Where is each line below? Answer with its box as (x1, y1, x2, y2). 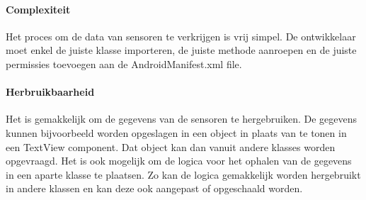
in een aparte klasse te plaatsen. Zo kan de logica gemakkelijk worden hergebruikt (6, 167, 361, 182)
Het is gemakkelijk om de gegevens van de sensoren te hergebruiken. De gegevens (6, 111, 358, 126)
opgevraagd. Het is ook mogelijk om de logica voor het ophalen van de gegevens (6, 153, 352, 168)
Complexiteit (6, 1, 71, 16)
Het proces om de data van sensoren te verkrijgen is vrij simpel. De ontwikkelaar (6, 28, 356, 43)
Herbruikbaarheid (6, 84, 95, 99)
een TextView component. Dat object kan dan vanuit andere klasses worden (6, 139, 336, 154)
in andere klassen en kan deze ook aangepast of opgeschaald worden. (6, 181, 303, 196)
